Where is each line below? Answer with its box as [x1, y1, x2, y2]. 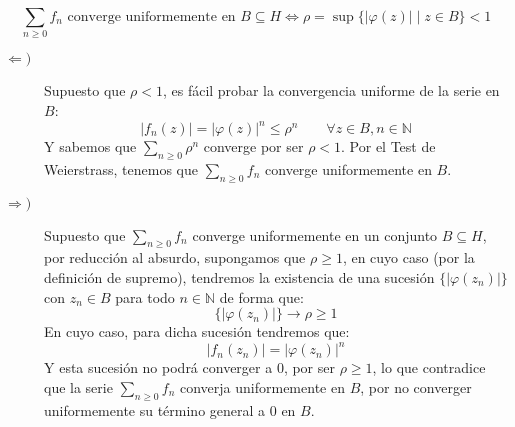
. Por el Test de [341, 136, 436, 157]
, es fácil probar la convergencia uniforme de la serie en [162, 80, 500, 101]
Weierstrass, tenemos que [44, 158, 198, 179]
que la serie [44, 376, 113, 397]
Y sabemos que [44, 136, 137, 157]
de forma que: [219, 286, 304, 307]
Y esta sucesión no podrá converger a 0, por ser [44, 357, 335, 378]
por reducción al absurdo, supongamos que [44, 247, 306, 268]
